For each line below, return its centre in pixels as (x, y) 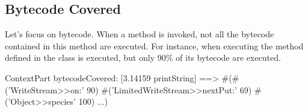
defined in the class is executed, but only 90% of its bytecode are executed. (143, 58)
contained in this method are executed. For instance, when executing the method (154, 45)
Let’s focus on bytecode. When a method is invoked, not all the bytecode (140, 34)
